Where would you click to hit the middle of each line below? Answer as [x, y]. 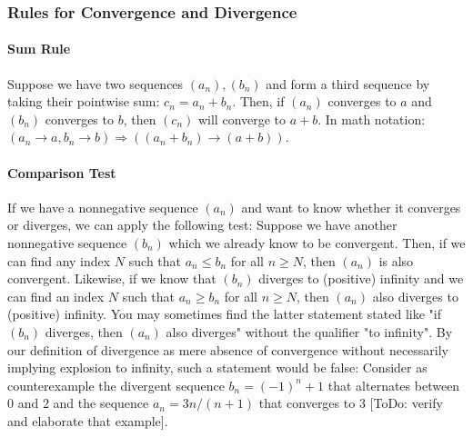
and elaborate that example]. [88, 420]
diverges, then [84, 331]
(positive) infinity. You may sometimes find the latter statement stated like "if [224, 314]
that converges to [307, 403]
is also [396, 260]
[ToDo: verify [406, 403]
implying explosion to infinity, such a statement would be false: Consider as [217, 367]
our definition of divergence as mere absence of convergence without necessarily [228, 349]
